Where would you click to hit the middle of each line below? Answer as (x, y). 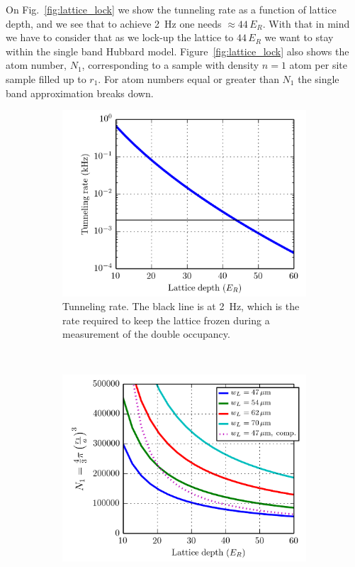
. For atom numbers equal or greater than (188, 78)
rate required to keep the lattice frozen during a (166, 320)
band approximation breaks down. (80, 93)
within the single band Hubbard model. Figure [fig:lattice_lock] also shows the (177, 51)
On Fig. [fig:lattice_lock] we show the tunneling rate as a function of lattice (171, 9)
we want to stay (299, 37)
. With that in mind (306, 23)
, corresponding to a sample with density (170, 65)
